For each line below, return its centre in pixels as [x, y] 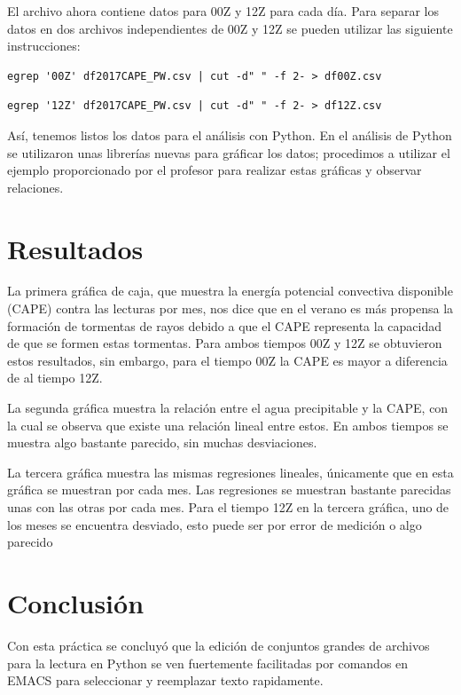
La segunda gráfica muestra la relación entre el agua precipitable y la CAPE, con [228, 408]
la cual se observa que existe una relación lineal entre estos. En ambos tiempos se [228, 425]
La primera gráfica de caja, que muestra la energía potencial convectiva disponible [230, 291]
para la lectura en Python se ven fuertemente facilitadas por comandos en [208, 663]
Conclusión [76, 602]
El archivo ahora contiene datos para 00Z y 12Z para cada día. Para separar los [223, 11]
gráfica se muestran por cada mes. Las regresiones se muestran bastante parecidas [229, 490]
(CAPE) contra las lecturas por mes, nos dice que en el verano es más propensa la [230, 308]
